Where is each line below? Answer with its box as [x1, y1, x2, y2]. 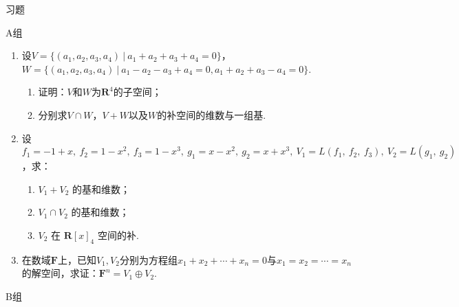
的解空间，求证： [21, 266, 99, 280]
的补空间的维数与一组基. [157, 107, 266, 122]
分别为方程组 [119, 252, 178, 266]
